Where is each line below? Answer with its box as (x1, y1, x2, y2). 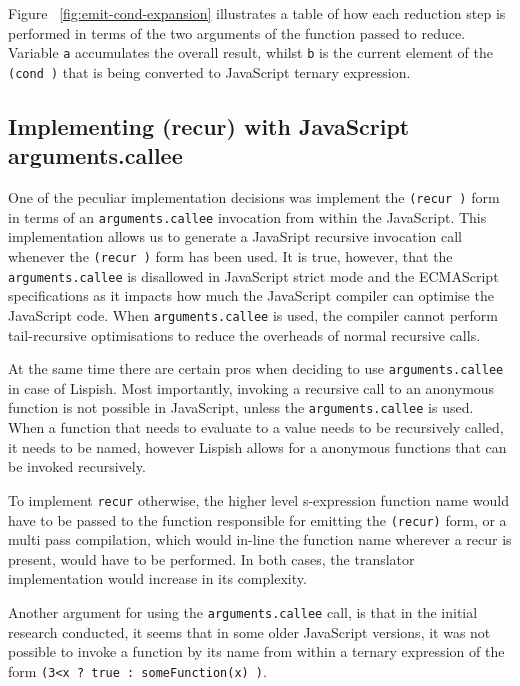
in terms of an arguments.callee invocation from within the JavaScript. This (8, 206, 487, 227)
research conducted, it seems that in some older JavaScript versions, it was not (8, 621, 491, 642)
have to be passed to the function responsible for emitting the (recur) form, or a (8, 509, 507, 530)
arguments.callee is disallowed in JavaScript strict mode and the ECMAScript (8, 265, 499, 286)
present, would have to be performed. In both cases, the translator (8, 548, 415, 569)
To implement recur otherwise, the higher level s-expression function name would (8, 489, 509, 510)
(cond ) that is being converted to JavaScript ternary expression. (8, 61, 411, 82)
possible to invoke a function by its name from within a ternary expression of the (8, 641, 505, 662)
